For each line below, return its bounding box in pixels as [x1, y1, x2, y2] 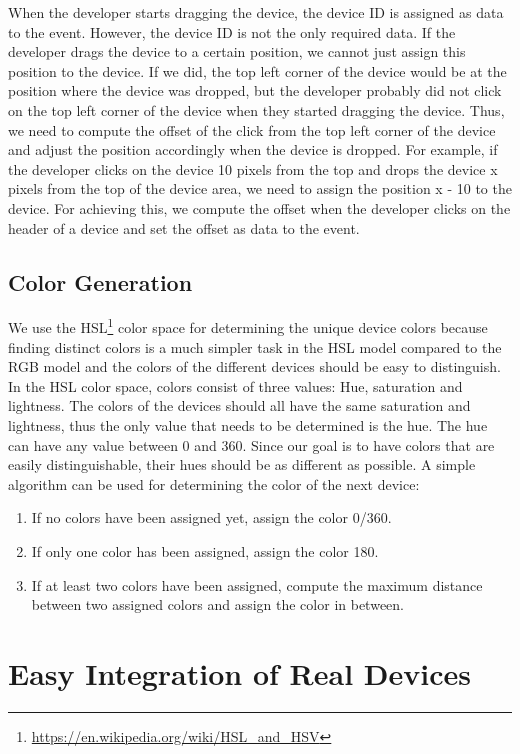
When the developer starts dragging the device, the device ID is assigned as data [8, 2, 504, 22]
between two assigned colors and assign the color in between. [31, 594, 404, 615]
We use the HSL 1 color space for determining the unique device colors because [8, 314, 488, 337]
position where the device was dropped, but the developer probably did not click [8, 80, 502, 101]
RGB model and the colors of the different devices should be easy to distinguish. [8, 356, 501, 377]
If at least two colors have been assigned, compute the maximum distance [31, 574, 483, 595]
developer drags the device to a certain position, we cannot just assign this [8, 41, 466, 62]
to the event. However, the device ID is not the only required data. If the [8, 21, 456, 42]
